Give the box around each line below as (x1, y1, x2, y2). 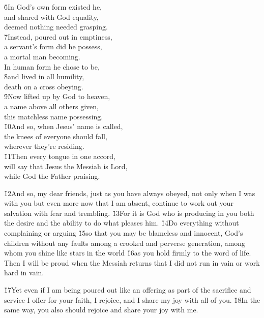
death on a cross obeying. (4, 81, 83, 91)
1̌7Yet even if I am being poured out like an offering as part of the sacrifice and (4, 284, 251, 295)
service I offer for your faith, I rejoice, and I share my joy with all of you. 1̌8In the (4, 294, 260, 305)
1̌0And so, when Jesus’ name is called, (4, 121, 123, 132)
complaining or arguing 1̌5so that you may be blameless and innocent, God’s (4, 228, 243, 238)
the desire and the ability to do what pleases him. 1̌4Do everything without (4, 217, 239, 228)
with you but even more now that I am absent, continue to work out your (4, 198, 233, 208)
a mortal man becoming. (4, 51, 80, 61)
